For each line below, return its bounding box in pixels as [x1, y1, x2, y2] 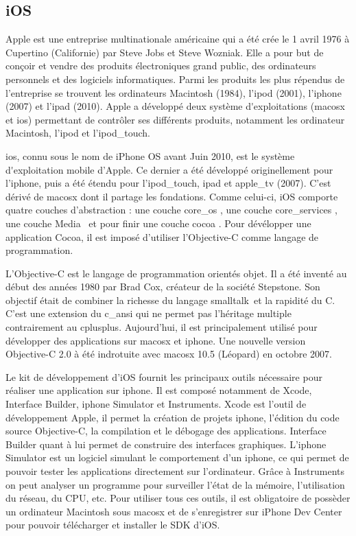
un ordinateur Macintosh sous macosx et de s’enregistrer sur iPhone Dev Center [5, 504, 342, 518]
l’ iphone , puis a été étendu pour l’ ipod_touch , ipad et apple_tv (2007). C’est [5, 176, 331, 190]
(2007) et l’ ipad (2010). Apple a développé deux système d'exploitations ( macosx [5, 99, 346, 113]
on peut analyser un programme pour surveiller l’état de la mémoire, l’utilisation [5, 477, 345, 491]
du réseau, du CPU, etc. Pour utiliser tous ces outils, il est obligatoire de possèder [5, 491, 351, 505]
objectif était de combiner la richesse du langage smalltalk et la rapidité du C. [5, 292, 335, 307]
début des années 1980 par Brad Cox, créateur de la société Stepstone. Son [5, 279, 320, 294]
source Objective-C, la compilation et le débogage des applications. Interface [5, 423, 327, 438]
